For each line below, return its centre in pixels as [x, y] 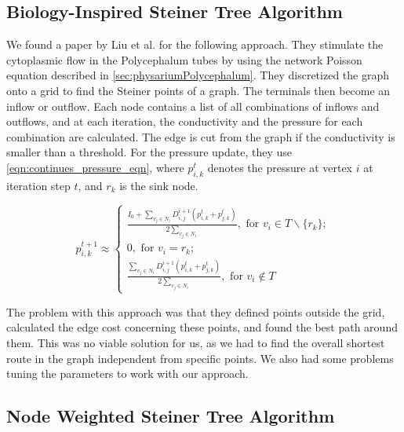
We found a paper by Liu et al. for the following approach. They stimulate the [195, 44]
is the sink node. [159, 185]
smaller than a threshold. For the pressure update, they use [149, 152]
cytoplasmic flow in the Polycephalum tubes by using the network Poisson [184, 59]
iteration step [38, 185]
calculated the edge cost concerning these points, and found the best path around [202, 327]
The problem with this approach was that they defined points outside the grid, [196, 311]
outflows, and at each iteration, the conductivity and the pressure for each [185, 121]
